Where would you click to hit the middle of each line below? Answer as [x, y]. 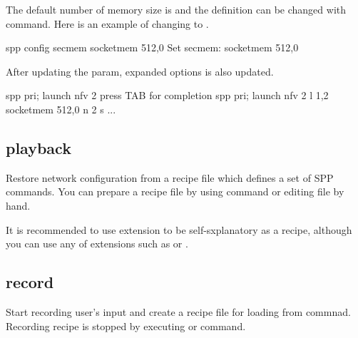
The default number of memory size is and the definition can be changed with [176, 9]
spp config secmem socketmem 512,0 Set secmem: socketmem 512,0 [152, 47]
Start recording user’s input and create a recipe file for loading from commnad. [178, 311]
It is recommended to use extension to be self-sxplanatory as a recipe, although [179, 229]
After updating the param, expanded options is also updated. [140, 71]
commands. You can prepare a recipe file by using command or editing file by [175, 191]
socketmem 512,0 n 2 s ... [61, 109]
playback [39, 147]
